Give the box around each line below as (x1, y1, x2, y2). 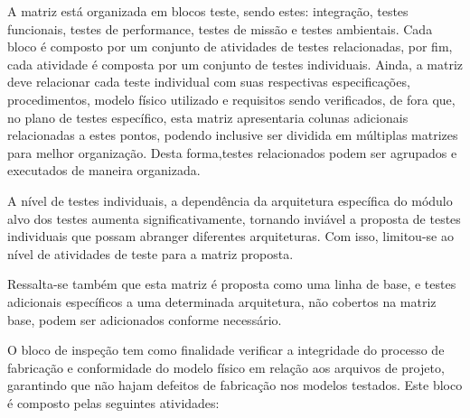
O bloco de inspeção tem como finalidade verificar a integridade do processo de (7, 340, 445, 359)
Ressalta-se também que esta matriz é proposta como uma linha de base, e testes (7, 274, 456, 293)
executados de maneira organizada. (7, 161, 201, 180)
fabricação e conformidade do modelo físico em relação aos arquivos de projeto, (7, 358, 445, 376)
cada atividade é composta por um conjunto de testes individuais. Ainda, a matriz (7, 54, 464, 73)
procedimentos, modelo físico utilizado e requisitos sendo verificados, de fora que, (7, 89, 456, 108)
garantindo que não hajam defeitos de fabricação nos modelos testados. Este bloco (7, 376, 463, 395)
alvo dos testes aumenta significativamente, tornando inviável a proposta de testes (7, 209, 461, 228)
